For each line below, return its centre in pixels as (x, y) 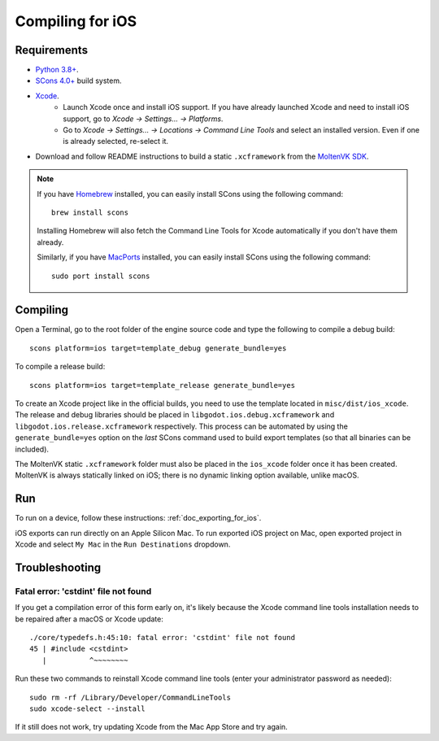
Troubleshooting (58, 567)
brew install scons (90, 212)
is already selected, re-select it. (116, 142)
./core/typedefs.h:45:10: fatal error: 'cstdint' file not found (163, 637)
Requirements (52, 50)
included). (32, 449)
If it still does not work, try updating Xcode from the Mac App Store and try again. (151, 727)
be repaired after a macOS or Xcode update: (89, 619)
